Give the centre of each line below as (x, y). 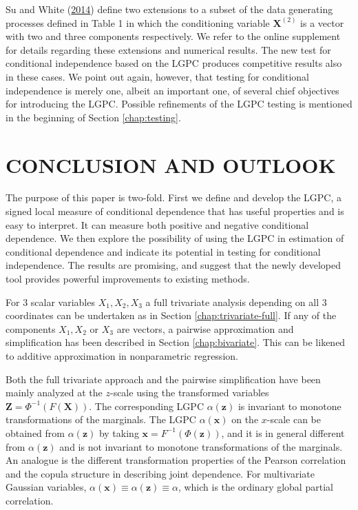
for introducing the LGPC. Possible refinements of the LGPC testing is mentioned (179, 104)
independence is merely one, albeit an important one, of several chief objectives (172, 90)
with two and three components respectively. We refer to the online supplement (173, 36)
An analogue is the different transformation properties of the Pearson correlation (176, 460)
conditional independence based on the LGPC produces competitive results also (174, 63)
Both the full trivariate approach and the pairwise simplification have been (163, 379)
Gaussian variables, (46, 487)
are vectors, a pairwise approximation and (205, 328)
